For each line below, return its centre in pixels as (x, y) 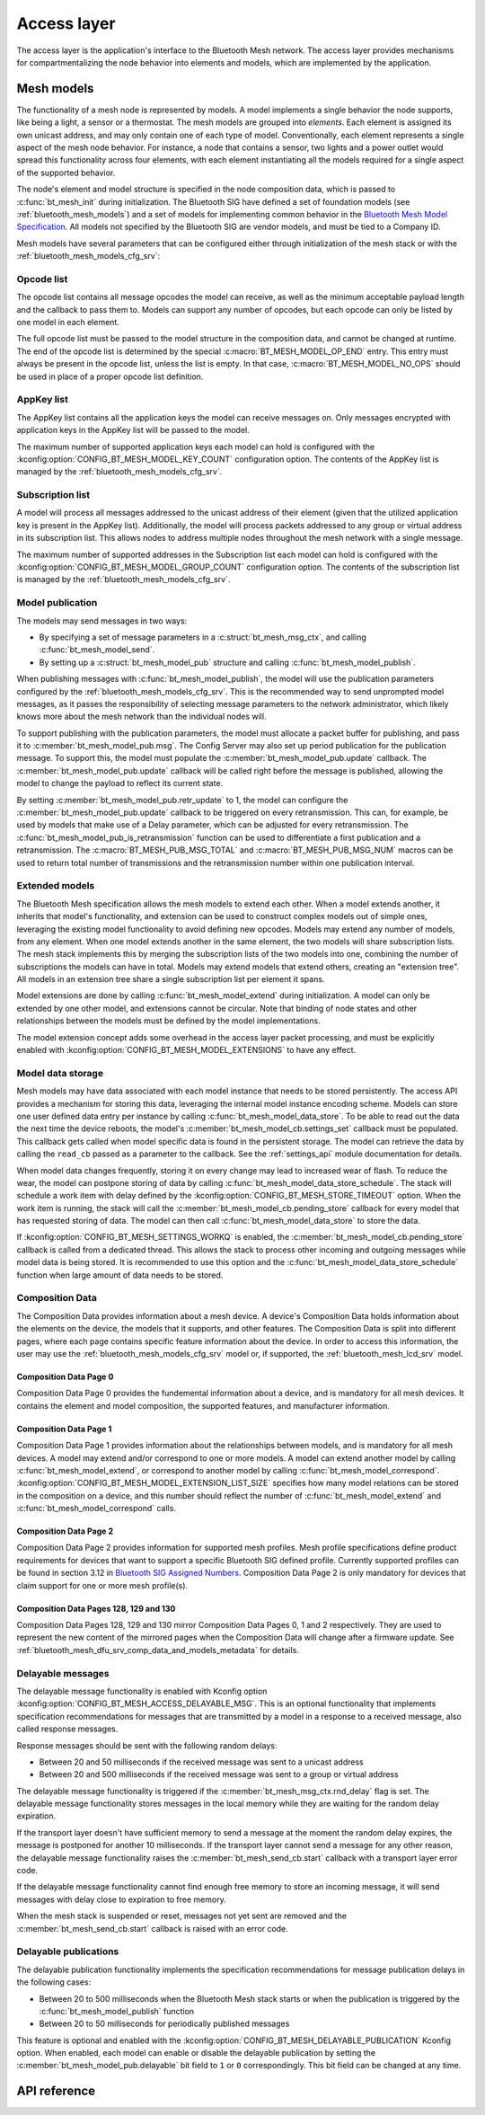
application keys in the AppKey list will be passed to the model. (133, 430)
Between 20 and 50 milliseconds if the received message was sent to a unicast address (201, 1762)
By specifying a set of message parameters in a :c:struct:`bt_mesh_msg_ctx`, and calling (203, 637)
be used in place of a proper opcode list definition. (110, 376)
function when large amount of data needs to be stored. (120, 1275)
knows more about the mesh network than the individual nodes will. (141, 717)
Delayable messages (63, 1673)
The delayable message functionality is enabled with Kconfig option (142, 1691)
